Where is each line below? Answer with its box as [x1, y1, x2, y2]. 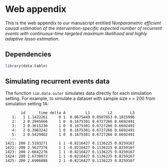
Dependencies [5, 50, 51, 59]
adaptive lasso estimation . [5, 36, 60, 42]
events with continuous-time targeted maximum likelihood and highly [5, 30, 148, 36]
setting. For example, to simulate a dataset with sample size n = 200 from [5, 95, 156, 101]
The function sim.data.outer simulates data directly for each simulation [5, 90, 152, 96]
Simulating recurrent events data [5, 77, 110, 85]
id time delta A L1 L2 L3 [20, 110, 135, 115]
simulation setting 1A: [5, 101, 49, 107]
